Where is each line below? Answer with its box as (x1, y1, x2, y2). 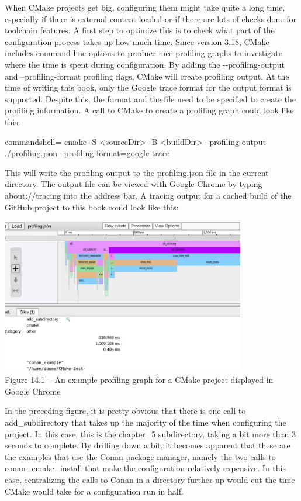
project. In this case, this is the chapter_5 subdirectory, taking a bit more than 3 (5, 427, 296, 440)
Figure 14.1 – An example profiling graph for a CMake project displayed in (5, 374, 274, 386)
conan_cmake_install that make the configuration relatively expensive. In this (5, 462, 286, 474)
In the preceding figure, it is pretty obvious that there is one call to (5, 405, 246, 417)
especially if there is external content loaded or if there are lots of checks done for (5, 12, 297, 25)
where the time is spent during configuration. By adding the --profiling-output (5, 58, 285, 70)
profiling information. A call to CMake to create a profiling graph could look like (5, 104, 294, 116)
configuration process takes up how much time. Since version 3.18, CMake (5, 35, 269, 47)
